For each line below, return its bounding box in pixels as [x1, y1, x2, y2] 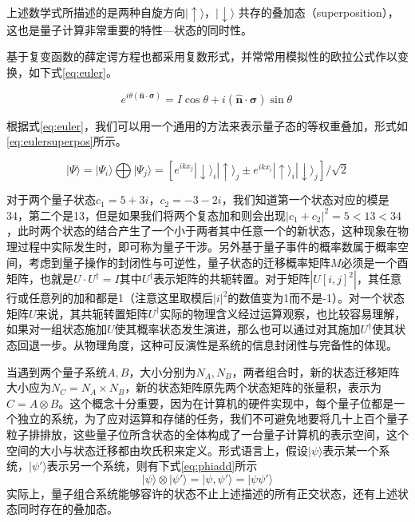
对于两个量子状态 [6, 191, 96, 208]
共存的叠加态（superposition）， [238, 4, 399, 20]
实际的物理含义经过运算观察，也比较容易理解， [160, 305, 406, 321]
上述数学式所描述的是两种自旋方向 [6, 4, 185, 20]
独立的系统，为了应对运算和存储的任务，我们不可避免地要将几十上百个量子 [17, 410, 409, 427]
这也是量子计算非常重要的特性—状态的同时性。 [6, 21, 252, 38]
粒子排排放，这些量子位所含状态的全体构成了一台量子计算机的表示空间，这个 [6, 425, 409, 442]
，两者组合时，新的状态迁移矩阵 [231, 363, 400, 380]
